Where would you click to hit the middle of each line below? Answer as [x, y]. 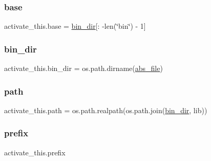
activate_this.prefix [35, 152]
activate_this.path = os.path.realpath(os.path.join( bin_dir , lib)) [106, 110]
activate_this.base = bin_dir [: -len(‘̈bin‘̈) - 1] [75, 26]
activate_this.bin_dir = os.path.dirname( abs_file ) [83, 68]
